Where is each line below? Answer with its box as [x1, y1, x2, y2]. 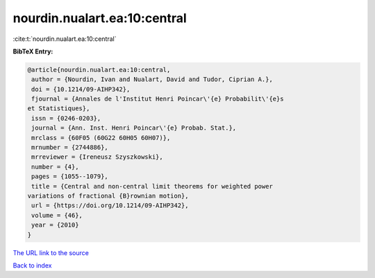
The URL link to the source [12, 248, 90, 257]
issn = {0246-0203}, [31, 114, 101, 122]
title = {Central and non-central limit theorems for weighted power [31, 182, 274, 190]
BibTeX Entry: [12, 47, 53, 55]
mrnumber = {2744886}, [31, 144, 109, 152]
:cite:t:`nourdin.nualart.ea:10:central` [12, 35, 117, 43]
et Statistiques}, [27, 105, 90, 112]
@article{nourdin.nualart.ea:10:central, [27, 66, 171, 73]
